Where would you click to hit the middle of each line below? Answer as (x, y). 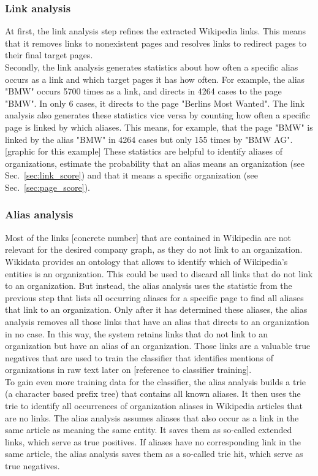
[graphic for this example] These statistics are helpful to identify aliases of (144, 151)
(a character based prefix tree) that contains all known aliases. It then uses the (153, 393)
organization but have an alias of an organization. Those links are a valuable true (158, 346)
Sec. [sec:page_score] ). (48, 187)
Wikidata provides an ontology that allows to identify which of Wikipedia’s (146, 261)
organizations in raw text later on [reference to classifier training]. (128, 370)
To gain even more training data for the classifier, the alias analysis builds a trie (156, 381)
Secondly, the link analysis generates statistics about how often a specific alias (152, 67)
